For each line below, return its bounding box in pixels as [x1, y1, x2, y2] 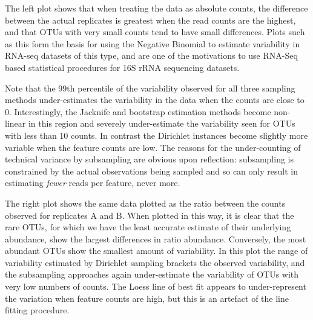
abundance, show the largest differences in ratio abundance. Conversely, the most [5, 232, 306, 245]
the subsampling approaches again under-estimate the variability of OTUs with [5, 268, 299, 281]
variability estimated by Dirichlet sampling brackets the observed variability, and [5, 256, 305, 268]
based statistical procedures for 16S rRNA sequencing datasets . [5, 61, 240, 73]
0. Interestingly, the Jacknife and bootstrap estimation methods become [5, 105, 271, 118]
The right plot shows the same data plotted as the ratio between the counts [5, 196, 286, 209]
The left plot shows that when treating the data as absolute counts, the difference [5, 2, 308, 14]
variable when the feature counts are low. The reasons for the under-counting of [5, 141, 301, 153]
